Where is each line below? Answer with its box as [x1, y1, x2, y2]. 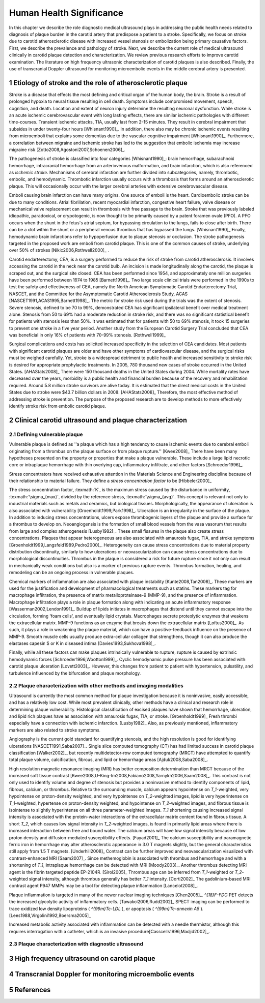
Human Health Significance [9, 7, 124, 18]
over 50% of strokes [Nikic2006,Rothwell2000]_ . [9, 247, 109, 253]
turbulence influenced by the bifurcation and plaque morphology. [9, 670, 141, 676]
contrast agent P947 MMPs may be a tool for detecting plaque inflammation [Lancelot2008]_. [9, 883, 198, 889]
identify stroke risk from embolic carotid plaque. [9, 403, 106, 409]
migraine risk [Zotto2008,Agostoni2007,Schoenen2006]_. [9, 147, 126, 152]
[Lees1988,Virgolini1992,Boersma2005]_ [9, 912, 91, 918]
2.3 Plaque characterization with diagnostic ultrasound [9, 941, 143, 947]
